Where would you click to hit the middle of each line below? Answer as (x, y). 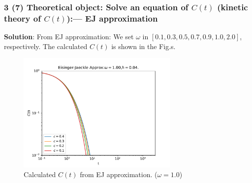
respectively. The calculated (46, 46)
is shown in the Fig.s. (143, 46)
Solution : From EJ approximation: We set (69, 37)
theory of (22, 18)
